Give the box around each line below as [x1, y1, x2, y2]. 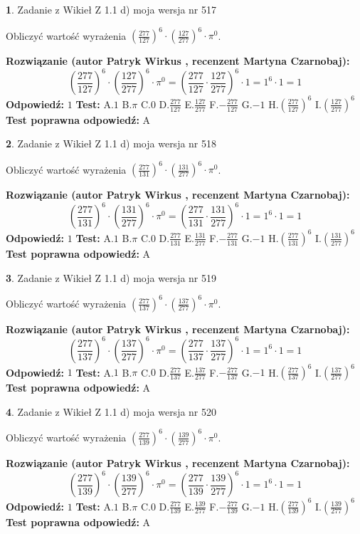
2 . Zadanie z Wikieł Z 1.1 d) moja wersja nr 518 [6, 136, 217, 151]
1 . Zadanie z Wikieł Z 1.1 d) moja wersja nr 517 [6, 2, 217, 16]
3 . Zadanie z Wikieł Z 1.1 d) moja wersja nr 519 [6, 270, 217, 285]
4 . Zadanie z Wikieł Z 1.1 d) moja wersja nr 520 [6, 404, 217, 419]
